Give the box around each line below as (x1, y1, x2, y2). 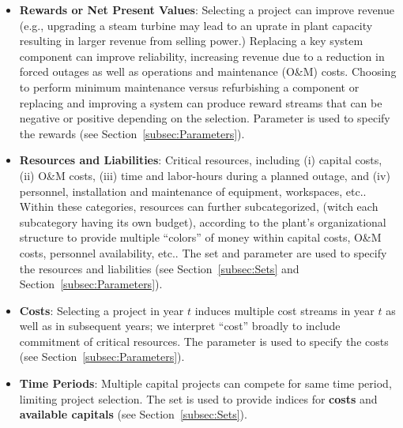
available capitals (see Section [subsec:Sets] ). (19, 406, 247, 422)
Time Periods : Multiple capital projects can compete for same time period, (19, 375, 392, 392)
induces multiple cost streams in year (194, 302, 375, 318)
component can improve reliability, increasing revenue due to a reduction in (19, 47, 385, 64)
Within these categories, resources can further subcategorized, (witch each (19, 198, 379, 215)
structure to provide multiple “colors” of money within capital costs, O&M (19, 229, 382, 246)
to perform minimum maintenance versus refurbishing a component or (19, 78, 360, 95)
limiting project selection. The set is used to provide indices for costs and (19, 390, 378, 407)
